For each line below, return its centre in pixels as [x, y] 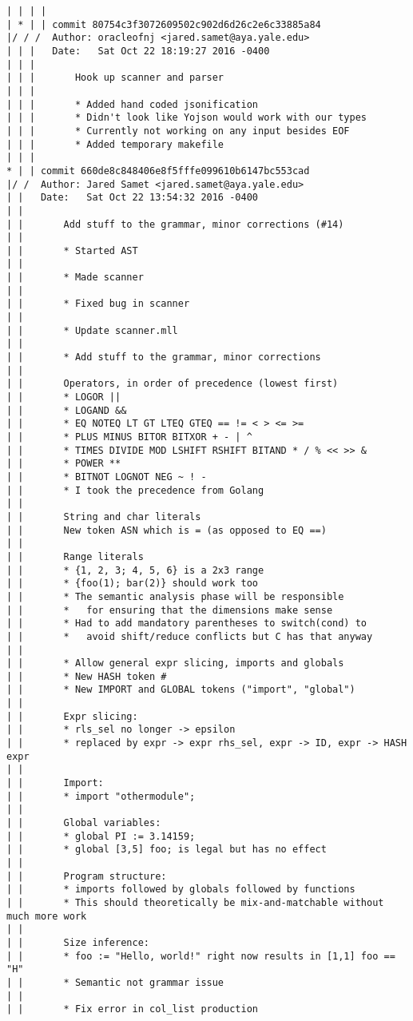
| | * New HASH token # [87, 676]
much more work [47, 916]
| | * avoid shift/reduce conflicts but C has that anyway [190, 636]
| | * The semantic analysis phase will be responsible [175, 596]
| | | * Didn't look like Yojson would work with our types [187, 118]
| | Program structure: [87, 876]
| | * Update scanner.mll [92, 330]
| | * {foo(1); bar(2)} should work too [132, 584]
